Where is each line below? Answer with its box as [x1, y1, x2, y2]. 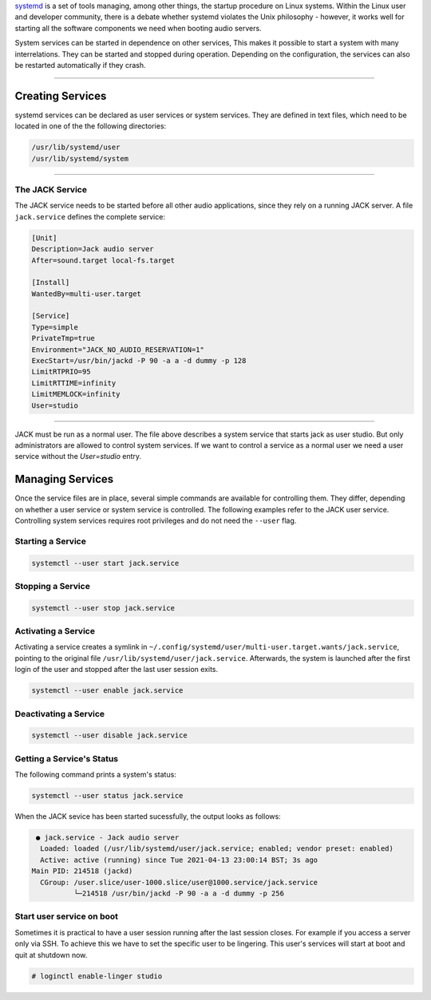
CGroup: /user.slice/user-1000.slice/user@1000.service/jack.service [40, 878, 318, 887]
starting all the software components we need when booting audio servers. [14, 23, 263, 33]
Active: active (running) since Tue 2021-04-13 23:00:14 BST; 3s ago [40, 855, 318, 864]
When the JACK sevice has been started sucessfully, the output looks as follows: [14, 812, 281, 821]
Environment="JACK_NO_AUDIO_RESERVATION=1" [31, 345, 205, 354]
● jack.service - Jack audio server [36, 833, 180, 842]
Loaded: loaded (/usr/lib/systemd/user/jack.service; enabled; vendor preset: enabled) [40, 844, 394, 853]
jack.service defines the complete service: [14, 211, 165, 221]
